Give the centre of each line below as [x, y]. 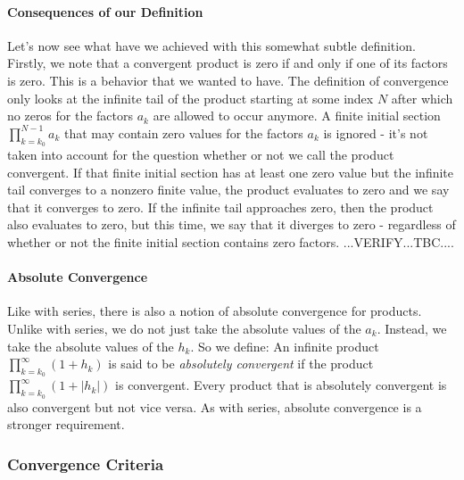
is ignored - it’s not [376, 132]
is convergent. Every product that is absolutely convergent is [281, 385]
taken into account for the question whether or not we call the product [201, 154]
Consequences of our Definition [105, 11]
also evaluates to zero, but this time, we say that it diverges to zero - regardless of [232, 224]
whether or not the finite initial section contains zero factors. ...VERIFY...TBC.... [231, 241]
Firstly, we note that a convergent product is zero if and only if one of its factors [228, 63]
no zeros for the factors [70, 116]
